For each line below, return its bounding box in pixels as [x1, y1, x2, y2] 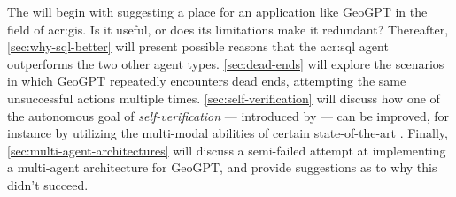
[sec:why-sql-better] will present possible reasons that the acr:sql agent [7, 37, 389, 56]
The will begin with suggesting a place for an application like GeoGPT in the [7, 3, 428, 20]
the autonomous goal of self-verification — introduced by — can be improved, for [7, 106, 450, 125]
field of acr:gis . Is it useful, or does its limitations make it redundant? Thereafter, [7, 19, 449, 38]
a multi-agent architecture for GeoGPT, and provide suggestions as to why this [7, 158, 437, 177]
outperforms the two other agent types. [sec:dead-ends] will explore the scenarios [7, 54, 444, 72]
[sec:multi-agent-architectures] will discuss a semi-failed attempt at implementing [7, 140, 446, 159]
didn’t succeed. [7, 175, 89, 193]
